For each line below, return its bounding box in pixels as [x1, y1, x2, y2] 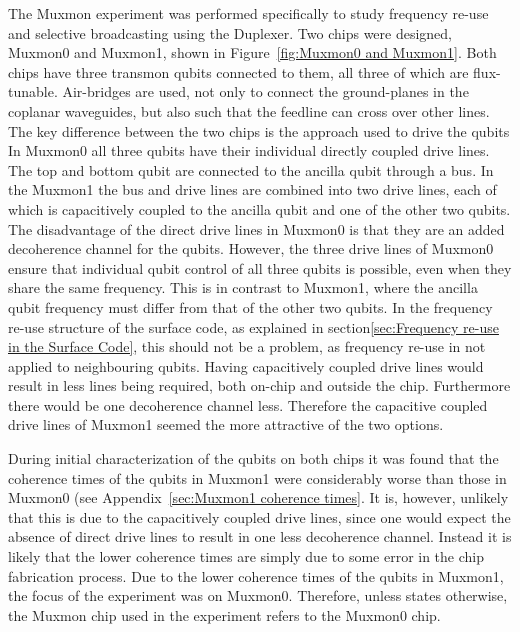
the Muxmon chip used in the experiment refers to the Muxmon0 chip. [8, 604, 441, 625]
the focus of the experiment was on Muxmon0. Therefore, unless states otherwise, [8, 585, 508, 606]
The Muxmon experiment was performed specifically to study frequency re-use [8, 3, 489, 23]
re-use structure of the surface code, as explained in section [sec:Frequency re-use [8, 316, 499, 337]
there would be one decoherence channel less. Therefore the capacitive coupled [8, 394, 488, 415]
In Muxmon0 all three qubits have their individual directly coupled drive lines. [8, 140, 490, 161]
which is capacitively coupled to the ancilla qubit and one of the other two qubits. [8, 198, 511, 219]
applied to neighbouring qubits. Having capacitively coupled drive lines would [8, 355, 484, 376]
